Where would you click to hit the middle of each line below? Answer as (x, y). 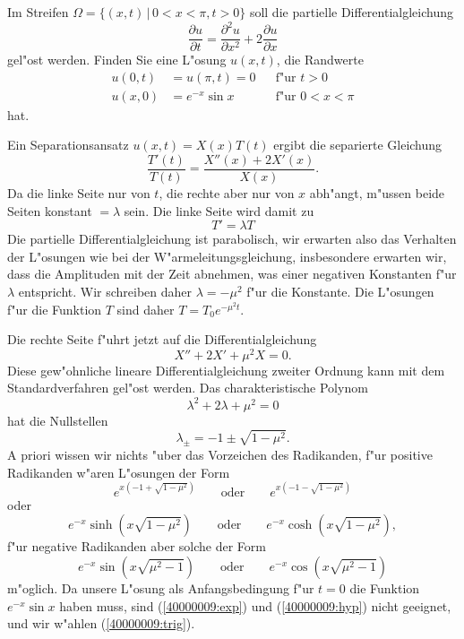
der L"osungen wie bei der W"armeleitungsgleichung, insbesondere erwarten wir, (227, 256)
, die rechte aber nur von (227, 193)
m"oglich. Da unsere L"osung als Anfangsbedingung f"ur (161, 588)
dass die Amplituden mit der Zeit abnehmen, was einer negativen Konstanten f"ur (232, 274)
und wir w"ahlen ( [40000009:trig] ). (101, 623)
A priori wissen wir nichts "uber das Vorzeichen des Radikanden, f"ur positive (220, 455)
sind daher (146, 309)
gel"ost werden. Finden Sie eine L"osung (117, 60)
